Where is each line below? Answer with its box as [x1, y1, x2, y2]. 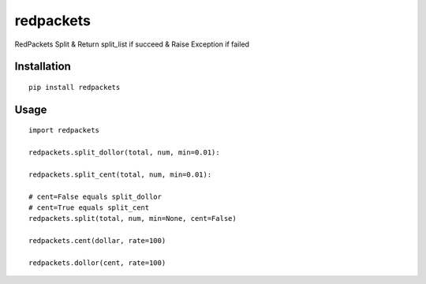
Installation [14, 60, 71, 73]
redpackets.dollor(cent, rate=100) [28, 259, 166, 267]
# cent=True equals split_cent [28, 204, 150, 212]
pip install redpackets [28, 83, 121, 92]
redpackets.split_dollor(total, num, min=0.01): [28, 148, 220, 157]
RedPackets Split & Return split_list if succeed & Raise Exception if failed [14, 39, 250, 49]
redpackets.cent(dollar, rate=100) [28, 237, 166, 245]
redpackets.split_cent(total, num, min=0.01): [28, 170, 212, 179]
